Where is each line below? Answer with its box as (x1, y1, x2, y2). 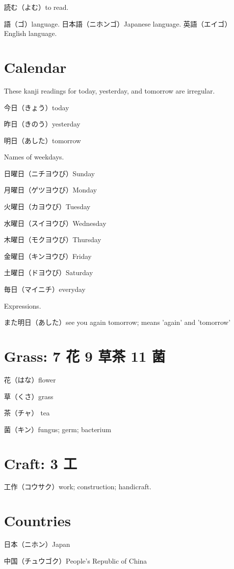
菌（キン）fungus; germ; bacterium (4, 424, 111, 434)
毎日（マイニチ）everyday (4, 284, 86, 294)
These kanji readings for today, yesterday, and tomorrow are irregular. (4, 85, 215, 95)
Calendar (4, 57, 67, 77)
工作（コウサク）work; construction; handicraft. (4, 481, 152, 492)
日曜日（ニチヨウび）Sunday (4, 168, 95, 178)
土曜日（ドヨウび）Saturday (4, 267, 93, 278)
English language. (4, 28, 57, 38)
